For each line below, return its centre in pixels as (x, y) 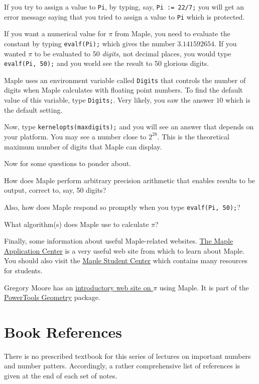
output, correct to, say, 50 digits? (55, 190)
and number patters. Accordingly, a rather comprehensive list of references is (122, 366)
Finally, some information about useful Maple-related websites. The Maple (118, 241)
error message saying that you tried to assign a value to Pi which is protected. (124, 16)
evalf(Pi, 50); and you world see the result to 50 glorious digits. (107, 63)
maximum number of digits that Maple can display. (83, 146)
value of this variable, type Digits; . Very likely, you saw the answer (109, 100)
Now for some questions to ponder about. (68, 163)
